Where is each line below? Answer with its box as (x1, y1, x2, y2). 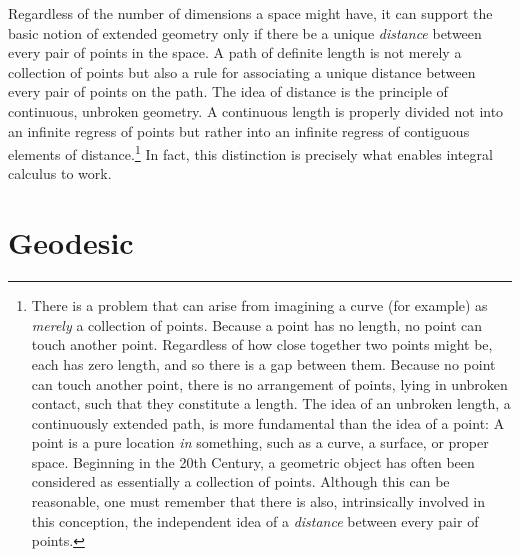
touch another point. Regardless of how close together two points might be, (31, 334, 493, 355)
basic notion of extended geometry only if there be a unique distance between (8, 22, 482, 43)
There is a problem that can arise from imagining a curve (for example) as (31, 295, 488, 316)
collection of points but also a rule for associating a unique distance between (8, 61, 476, 82)
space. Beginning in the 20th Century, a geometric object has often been (31, 451, 475, 472)
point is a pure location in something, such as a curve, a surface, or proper (31, 432, 489, 453)
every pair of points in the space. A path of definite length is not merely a (8, 42, 462, 63)
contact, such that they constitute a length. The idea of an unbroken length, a (31, 393, 511, 414)
